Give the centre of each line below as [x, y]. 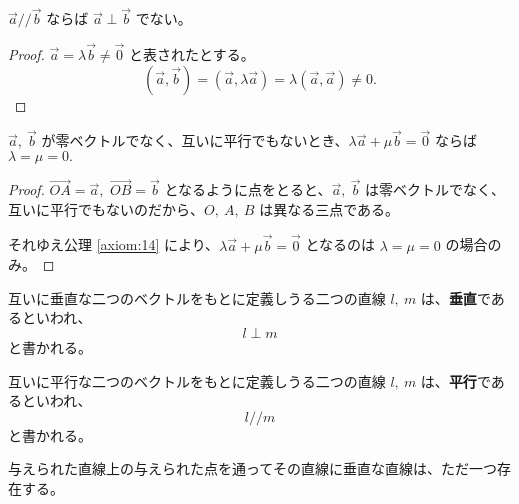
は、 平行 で [455, 380]
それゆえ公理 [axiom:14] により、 [114, 244]
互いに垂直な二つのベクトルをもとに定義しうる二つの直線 [197, 297]
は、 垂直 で [455, 297]
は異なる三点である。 [329, 208]
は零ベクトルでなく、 [435, 189]
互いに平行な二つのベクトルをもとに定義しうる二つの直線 [197, 380]
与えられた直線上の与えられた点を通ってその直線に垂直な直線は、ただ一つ [252, 468]
